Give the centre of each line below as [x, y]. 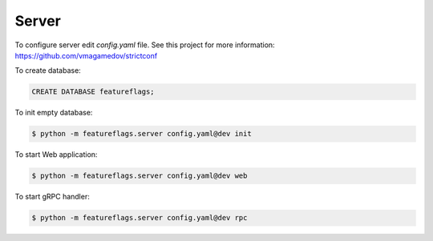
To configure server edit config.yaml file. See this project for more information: [145, 45]
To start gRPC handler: [52, 197]
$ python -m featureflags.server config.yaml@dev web [140, 176]
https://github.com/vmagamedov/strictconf [86, 55]
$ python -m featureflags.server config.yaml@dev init [142, 134]
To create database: [48, 70]
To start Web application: [56, 155]
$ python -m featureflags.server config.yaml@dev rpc [140, 218]
